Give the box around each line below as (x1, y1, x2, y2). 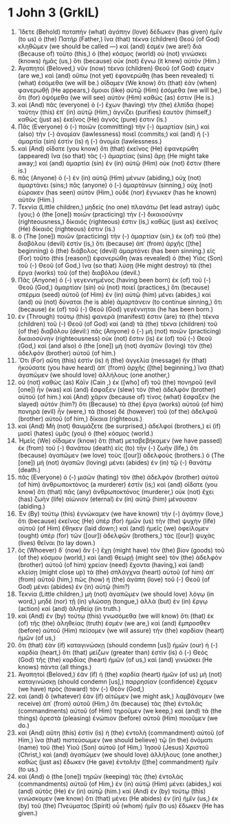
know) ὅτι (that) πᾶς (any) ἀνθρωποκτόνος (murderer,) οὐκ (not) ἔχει (17, 487, 214, 495)
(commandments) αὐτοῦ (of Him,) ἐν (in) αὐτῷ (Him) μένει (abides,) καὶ (17, 779, 222, 788)
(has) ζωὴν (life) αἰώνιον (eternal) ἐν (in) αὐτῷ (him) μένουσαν (17, 495, 198, 503)
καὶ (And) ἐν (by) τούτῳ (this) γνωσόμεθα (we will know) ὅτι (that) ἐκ (17, 612, 214, 620)
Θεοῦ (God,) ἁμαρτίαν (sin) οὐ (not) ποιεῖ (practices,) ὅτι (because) (17, 283, 210, 291)
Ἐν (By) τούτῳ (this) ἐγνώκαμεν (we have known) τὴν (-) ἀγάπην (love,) (17, 509, 224, 517)
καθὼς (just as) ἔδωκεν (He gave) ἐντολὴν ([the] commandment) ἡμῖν (17, 757, 219, 766)
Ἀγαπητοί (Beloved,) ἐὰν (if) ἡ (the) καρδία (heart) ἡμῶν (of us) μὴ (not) (17, 670, 223, 678)
